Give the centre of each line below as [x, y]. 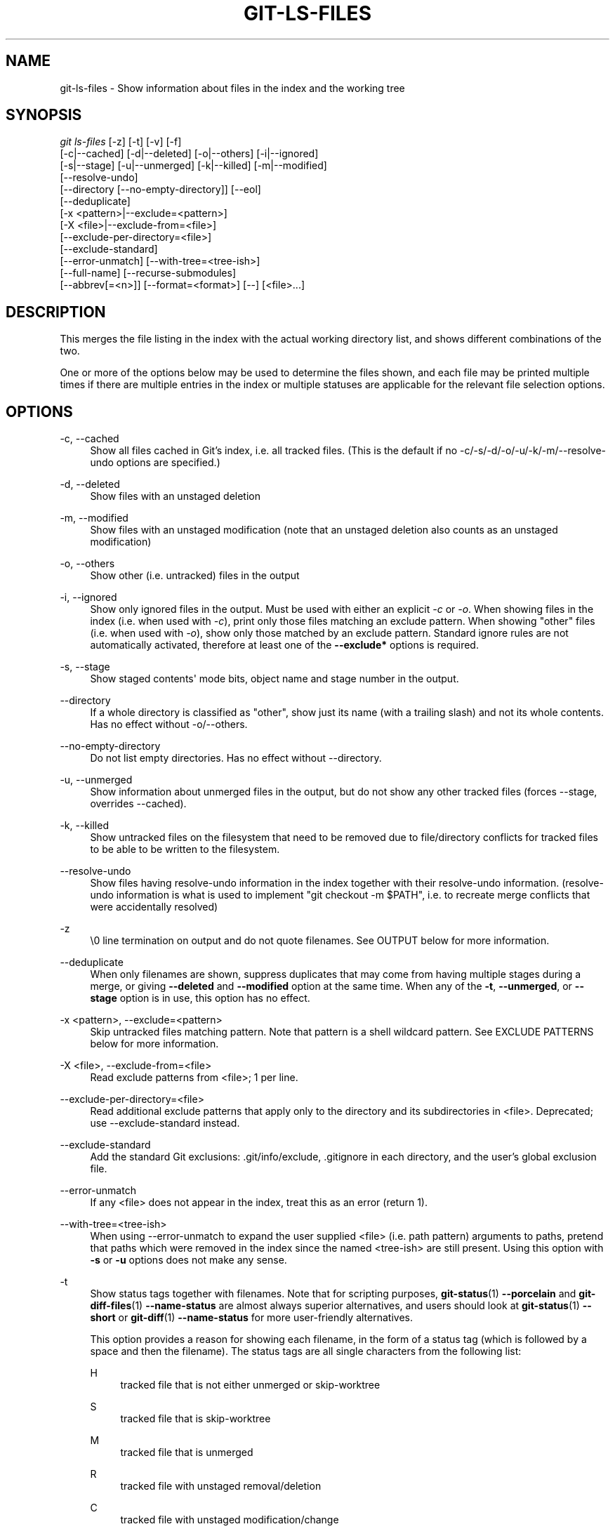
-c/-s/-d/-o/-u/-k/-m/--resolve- [533, 451]
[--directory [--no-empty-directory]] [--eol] [160, 190]
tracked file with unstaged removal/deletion [221, 1486]
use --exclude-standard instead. [165, 1123]
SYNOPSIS [44, 115]
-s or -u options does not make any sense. [189, 1260]
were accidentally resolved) [154, 907]
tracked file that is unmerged [187, 1452]
